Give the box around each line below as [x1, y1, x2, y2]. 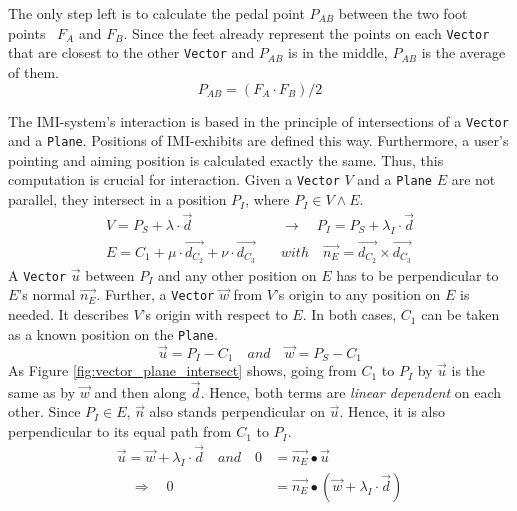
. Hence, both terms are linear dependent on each [200, 381, 502, 402]
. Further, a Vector [96, 284, 215, 305]
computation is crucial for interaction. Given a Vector [8, 169, 340, 190]
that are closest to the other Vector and [8, 42, 255, 63]
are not [451, 169, 496, 190]
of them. [8, 61, 59, 82]
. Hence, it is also [339, 401, 445, 422]
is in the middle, [288, 42, 388, 63]
